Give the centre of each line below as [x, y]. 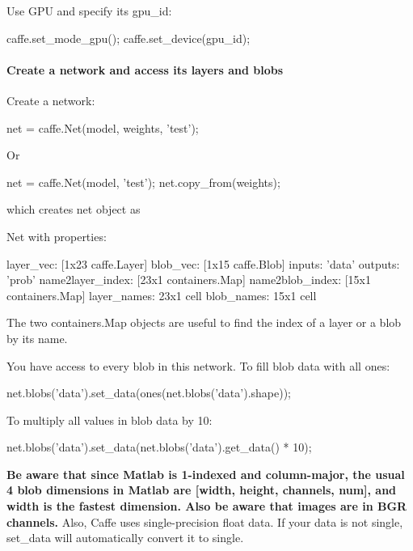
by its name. [37, 338]
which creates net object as [74, 209]
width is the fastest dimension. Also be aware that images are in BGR [207, 506]
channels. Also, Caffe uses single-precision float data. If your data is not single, [205, 521]
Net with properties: [57, 236]
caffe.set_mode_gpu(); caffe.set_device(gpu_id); [129, 38]
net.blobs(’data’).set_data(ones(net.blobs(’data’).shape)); [149, 393]
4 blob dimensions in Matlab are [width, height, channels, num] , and [202, 490]
